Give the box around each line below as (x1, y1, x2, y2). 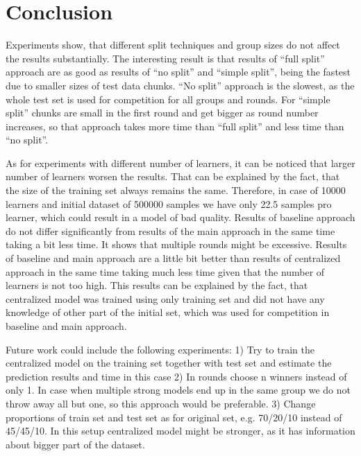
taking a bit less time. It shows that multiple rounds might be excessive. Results (6, 237, 347, 252)
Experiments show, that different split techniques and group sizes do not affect (6, 37, 340, 52)
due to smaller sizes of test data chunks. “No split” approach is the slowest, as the (6, 78, 355, 92)
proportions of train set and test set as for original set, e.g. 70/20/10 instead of (6, 410, 342, 424)
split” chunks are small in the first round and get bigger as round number (6, 105, 319, 120)
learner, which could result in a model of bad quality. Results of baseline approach (6, 210, 355, 225)
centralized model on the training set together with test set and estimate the (6, 356, 332, 370)
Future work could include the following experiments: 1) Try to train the (6, 342, 315, 356)
